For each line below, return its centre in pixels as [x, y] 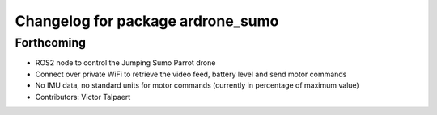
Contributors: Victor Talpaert [83, 97]
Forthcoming [51, 43]
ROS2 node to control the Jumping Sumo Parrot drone [125, 63]
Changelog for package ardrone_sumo [147, 21]
